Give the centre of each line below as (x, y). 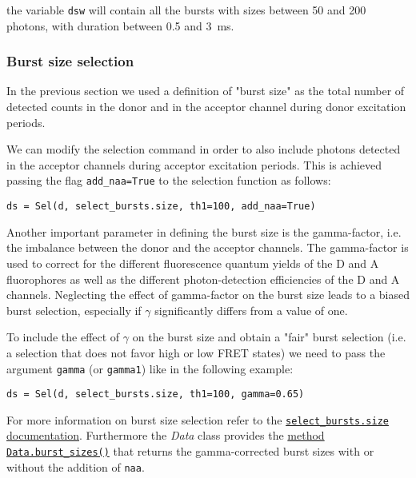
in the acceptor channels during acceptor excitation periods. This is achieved (194, 164)
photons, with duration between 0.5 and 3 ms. (120, 25)
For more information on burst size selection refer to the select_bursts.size (198, 419)
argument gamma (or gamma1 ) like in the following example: (150, 368)
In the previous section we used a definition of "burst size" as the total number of (206, 91)
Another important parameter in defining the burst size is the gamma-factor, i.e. (204, 231)
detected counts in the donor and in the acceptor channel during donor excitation (206, 107)
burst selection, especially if (74, 310)
